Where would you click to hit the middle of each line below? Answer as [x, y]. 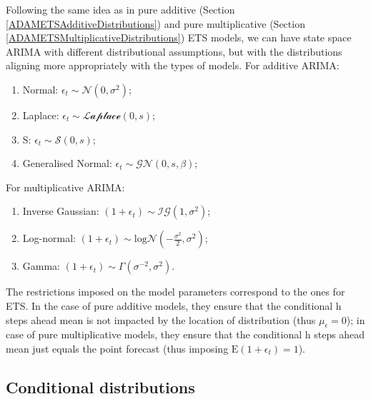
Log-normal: [49, 238]
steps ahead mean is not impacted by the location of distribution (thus [161, 319]
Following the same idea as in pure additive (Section [120, 9]
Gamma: [41, 266]
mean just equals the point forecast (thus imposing [117, 348]
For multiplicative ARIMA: [65, 187]
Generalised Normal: [67, 163]
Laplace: [41, 115]
